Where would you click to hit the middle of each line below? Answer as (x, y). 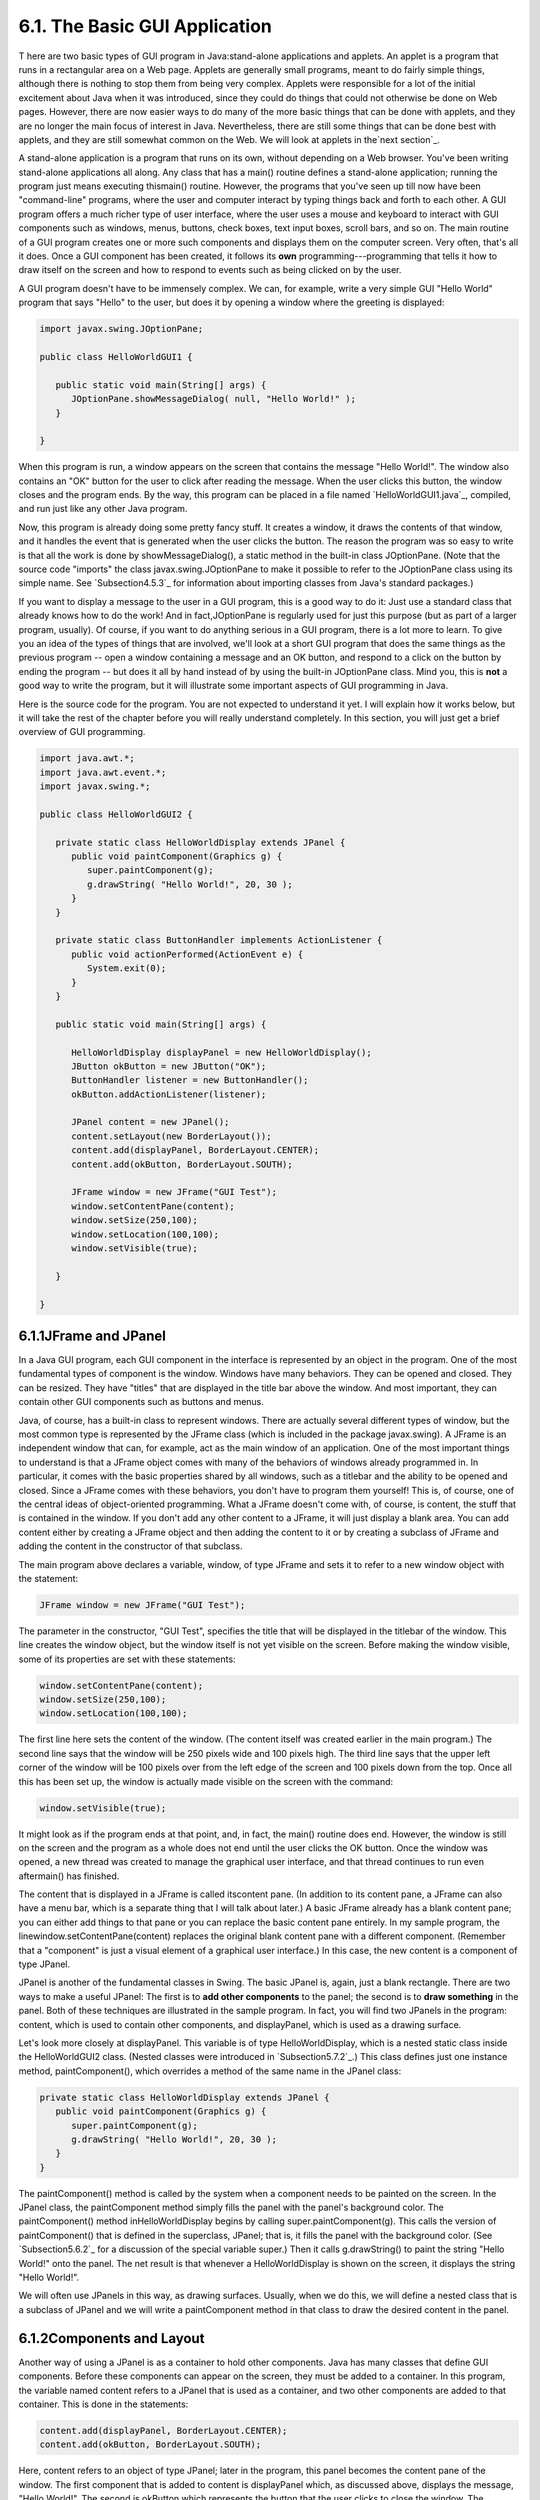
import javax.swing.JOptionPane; (121, 329)
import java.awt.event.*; (103, 772)
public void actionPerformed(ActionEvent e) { (187, 954)
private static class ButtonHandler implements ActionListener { (219, 940)
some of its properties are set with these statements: (127, 1659)
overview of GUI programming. (82, 732)
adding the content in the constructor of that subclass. (131, 1546)
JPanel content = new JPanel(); (150, 1122)
